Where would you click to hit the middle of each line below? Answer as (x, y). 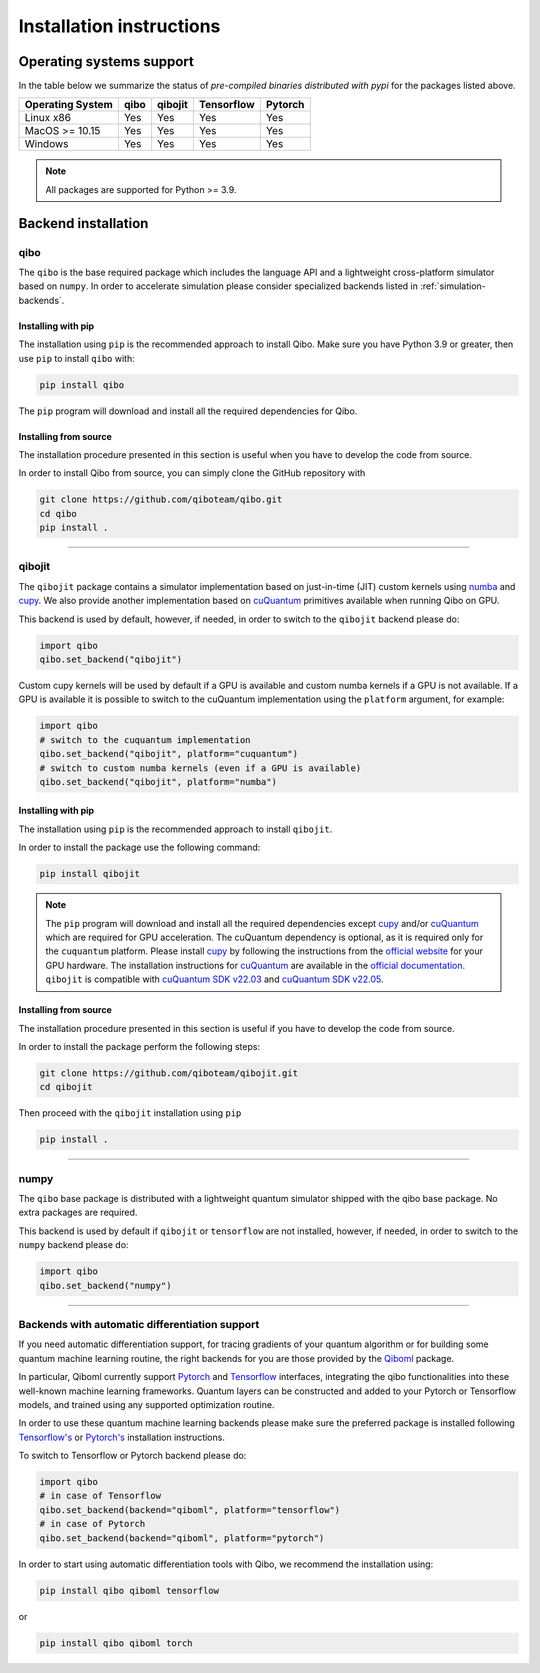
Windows (46, 144)
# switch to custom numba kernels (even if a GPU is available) (200, 768)
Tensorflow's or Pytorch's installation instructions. (121, 1437)
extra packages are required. (78, 1212)
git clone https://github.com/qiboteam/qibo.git (161, 499)
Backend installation (83, 223)
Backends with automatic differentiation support (139, 1324)
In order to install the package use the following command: (139, 847)
